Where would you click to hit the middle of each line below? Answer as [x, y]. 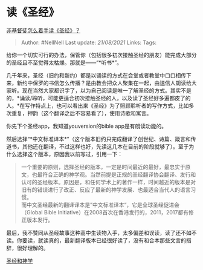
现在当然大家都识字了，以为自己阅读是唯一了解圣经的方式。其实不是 [107, 90]
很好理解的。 [33, 248]
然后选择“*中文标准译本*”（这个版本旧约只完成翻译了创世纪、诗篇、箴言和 [99, 139]
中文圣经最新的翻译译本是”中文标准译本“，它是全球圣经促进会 [103, 205]
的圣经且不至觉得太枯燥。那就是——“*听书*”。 [64, 62]
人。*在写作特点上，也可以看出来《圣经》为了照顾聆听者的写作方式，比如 [98, 105]
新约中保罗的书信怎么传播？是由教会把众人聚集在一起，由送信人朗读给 [104, 83]
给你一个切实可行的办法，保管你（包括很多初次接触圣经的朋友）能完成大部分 [101, 54]
